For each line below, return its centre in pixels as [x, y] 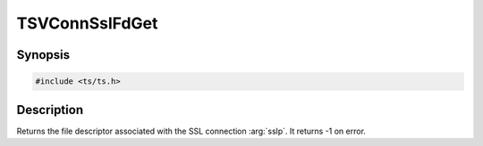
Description [50, 110]
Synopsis [43, 55]
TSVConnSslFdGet [87, 23]
